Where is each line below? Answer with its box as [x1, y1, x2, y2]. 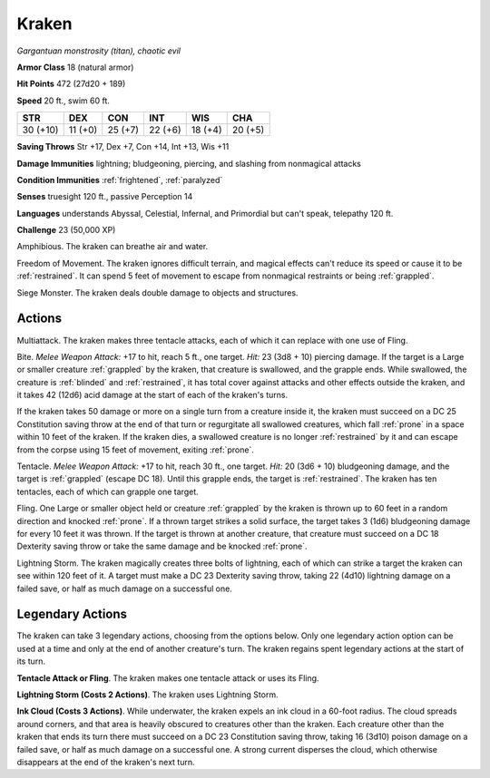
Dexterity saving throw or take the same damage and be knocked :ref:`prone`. [16, 540, 308, 552]
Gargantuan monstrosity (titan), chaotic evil [16, 45, 181, 56]
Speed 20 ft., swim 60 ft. [16, 95, 111, 106]
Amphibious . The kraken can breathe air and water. [16, 241, 209, 252]
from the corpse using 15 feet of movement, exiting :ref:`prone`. [16, 444, 254, 455]
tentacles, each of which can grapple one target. [16, 486, 199, 497]
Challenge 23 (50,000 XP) [16, 225, 116, 236]
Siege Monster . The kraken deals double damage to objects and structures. [16, 287, 299, 298]
